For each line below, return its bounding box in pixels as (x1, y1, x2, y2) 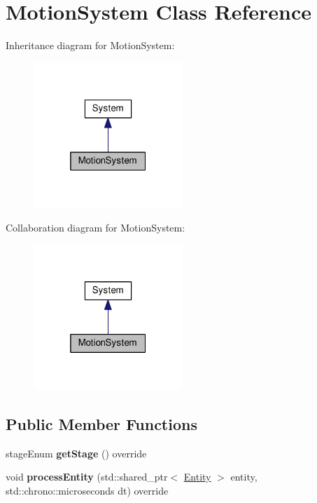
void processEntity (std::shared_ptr (6, 469, 168, 484)
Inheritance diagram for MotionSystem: (6, 38, 175, 53)
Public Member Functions (6, 413, 197, 435)
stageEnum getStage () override (6, 445, 147, 460)
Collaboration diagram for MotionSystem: (6, 220, 185, 234)
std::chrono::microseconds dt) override (6, 483, 169, 498)
